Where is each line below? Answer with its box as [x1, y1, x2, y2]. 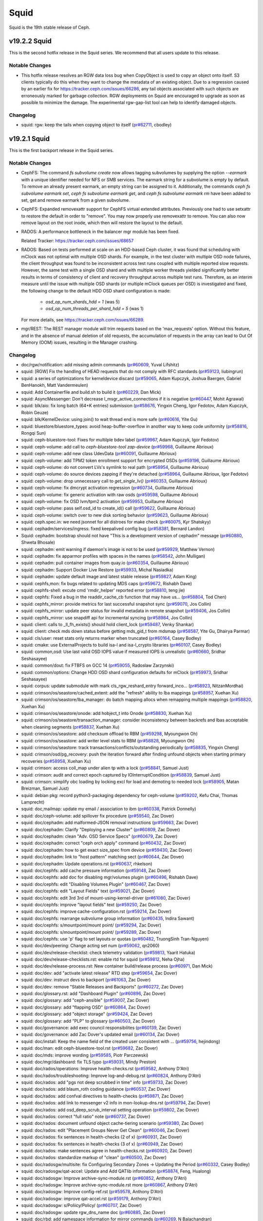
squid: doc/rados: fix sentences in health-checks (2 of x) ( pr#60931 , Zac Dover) [21, 1134, 182, 1140]
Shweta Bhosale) [21, 540, 56, 546]
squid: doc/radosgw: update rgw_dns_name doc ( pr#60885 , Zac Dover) [21, 1209, 166, 1215]
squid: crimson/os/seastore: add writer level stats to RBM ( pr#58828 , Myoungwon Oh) [21, 737, 195, 743]
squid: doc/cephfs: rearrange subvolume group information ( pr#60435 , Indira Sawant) [21, 915, 195, 921]
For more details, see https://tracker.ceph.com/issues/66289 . [21, 316, 145, 322]
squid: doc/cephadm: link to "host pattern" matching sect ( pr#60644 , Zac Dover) [21, 854, 185, 860]
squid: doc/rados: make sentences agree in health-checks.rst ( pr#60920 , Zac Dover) [21, 1148, 192, 1154]
